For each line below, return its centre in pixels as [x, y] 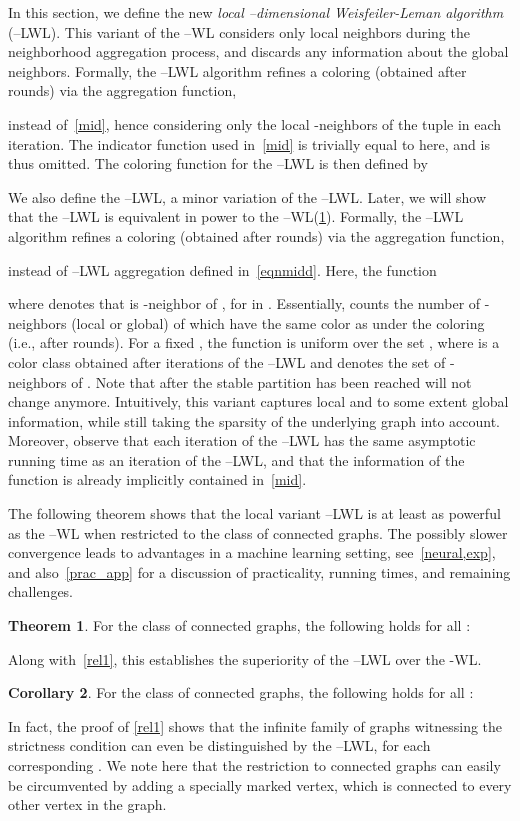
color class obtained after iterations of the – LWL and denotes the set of [227, 361]
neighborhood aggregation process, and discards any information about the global [258, 51]
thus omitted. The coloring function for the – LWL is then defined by [218, 163]
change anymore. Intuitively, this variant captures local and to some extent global [258, 401]
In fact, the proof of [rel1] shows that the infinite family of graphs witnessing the [255, 725]
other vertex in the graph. [87, 804]
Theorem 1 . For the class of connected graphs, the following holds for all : [239, 625]
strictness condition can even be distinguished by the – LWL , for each [219, 745]
